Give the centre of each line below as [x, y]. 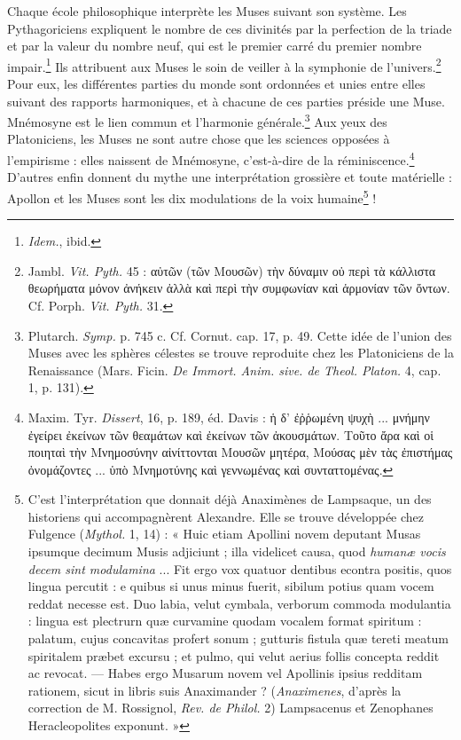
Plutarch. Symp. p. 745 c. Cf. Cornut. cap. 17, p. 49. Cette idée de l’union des [240, 335]
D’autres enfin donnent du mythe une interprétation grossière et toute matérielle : [230, 177]
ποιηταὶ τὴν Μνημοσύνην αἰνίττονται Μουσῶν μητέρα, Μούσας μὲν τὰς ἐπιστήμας [240, 452]
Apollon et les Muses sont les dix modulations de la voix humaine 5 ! [192, 196]
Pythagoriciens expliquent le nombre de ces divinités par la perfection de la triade [230, 28]
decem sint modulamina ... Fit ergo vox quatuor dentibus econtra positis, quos [240, 568]
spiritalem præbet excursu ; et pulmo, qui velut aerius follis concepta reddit [234, 655]
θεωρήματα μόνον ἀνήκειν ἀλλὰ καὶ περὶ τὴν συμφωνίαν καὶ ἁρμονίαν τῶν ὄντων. [239, 288]
